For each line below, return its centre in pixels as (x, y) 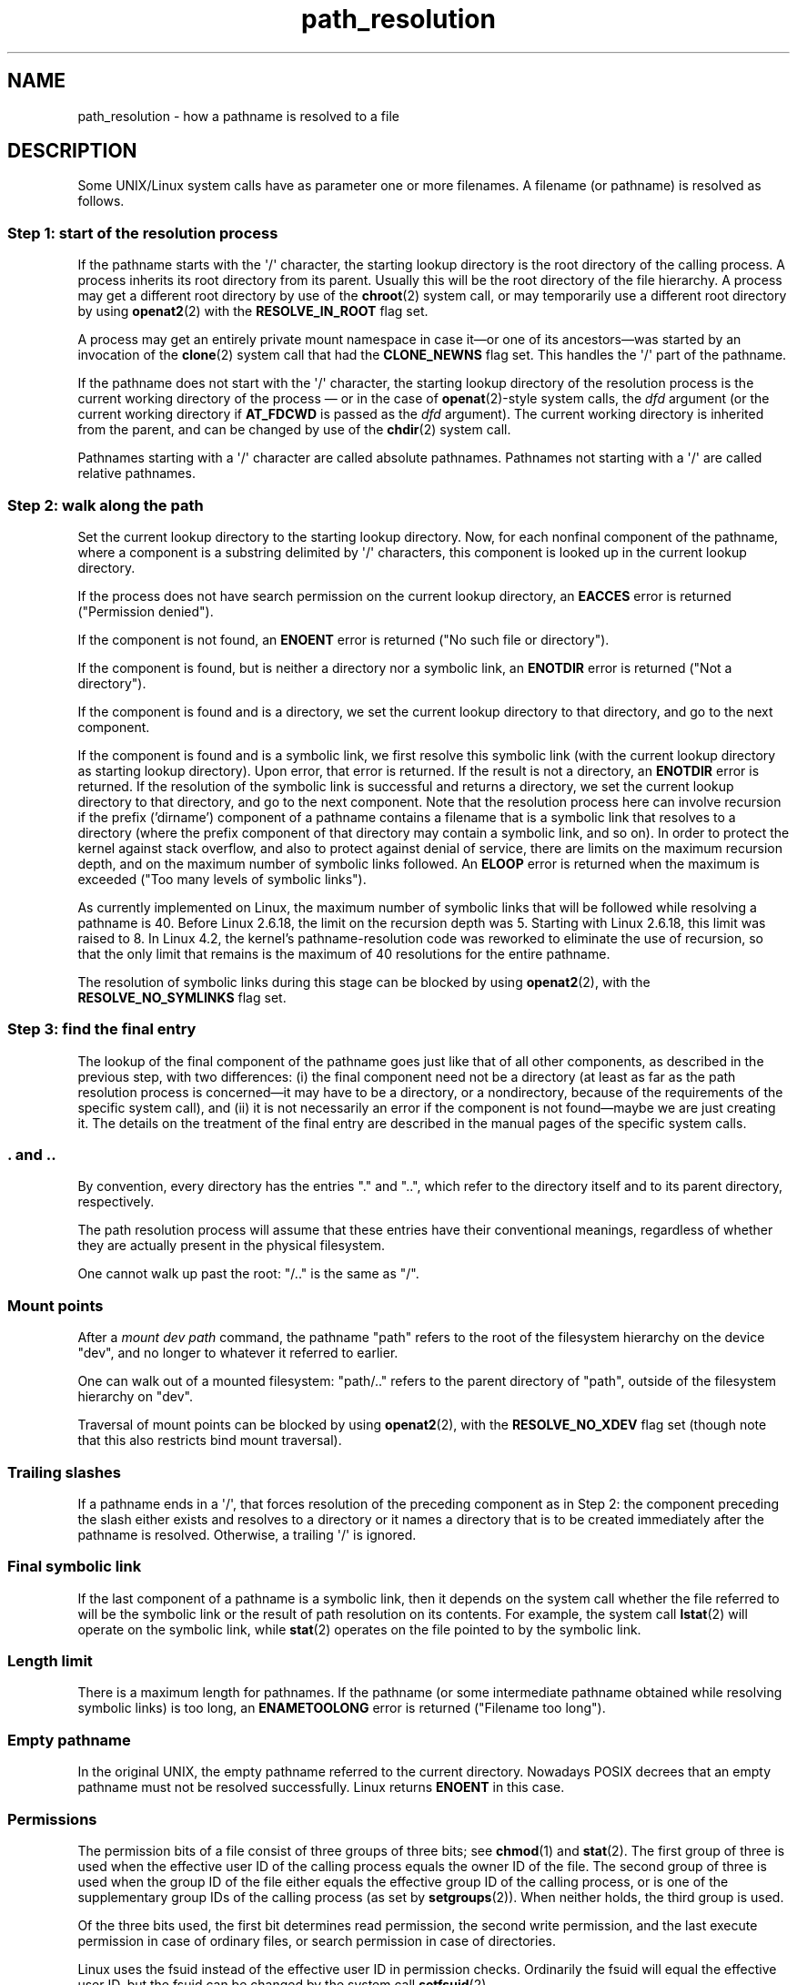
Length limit (50, 1661)
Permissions (52, 1819)
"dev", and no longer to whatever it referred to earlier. (238, 1353)
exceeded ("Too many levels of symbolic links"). (222, 879)
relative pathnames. (136, 473)
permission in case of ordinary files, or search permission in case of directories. (317, 1940)
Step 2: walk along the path (106, 505)
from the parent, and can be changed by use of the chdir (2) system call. (294, 430)
